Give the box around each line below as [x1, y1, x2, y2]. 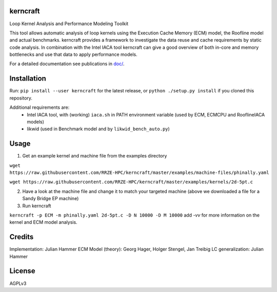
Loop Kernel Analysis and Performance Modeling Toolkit [9, 21, 129, 27]
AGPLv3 [9, 280, 27, 286]
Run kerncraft [22, 203, 51, 209]
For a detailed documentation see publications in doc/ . [9, 61, 125, 67]
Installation [9, 74, 46, 83]
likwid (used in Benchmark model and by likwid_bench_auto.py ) [27, 126, 170, 132]
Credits [9, 232, 34, 241]
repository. [9, 95, 33, 101]
